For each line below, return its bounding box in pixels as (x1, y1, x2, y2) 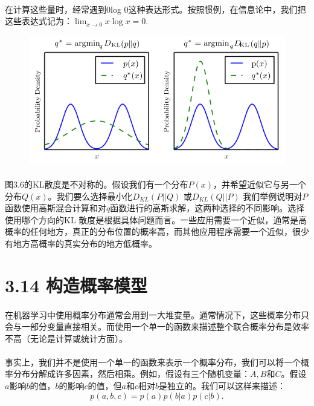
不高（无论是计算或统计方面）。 (5, 332, 127, 344)
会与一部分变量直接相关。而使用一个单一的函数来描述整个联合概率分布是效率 (5, 320, 309, 333)
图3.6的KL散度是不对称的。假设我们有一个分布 (5, 177, 188, 190)
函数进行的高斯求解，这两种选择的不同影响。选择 (110, 201, 305, 214)
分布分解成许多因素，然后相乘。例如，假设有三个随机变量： (13, 367, 250, 380)
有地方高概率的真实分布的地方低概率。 (5, 237, 157, 249)
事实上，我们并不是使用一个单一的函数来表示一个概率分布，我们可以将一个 (5, 355, 301, 368)
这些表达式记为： (5, 15, 72, 27)
